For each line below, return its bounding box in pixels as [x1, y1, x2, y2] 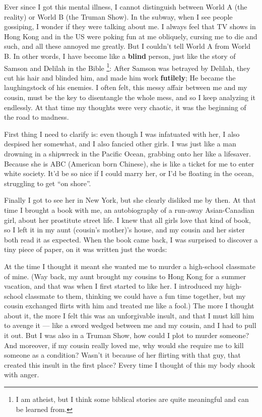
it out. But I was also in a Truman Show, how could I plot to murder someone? [4, 330, 249, 341]
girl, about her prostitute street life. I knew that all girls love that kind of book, [4, 214, 251, 225]
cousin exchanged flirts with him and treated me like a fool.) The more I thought [4, 300, 254, 311]
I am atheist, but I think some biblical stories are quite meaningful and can [16, 394, 249, 404]
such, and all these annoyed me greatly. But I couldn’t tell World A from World [4, 41, 250, 51]
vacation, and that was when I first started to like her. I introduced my [4, 281, 224, 291]
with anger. [4, 369, 39, 380]
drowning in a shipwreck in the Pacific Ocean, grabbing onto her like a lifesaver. [4, 148, 251, 158]
